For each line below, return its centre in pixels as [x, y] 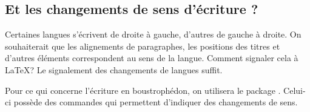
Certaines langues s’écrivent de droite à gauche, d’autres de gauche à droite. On [153, 34]
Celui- [295, 90]
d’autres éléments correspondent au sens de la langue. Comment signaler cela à [152, 58]
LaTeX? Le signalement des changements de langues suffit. [114, 69]
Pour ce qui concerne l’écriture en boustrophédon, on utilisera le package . [143, 90]
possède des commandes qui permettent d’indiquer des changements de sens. [156, 102]
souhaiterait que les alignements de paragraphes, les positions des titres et [143, 46]
